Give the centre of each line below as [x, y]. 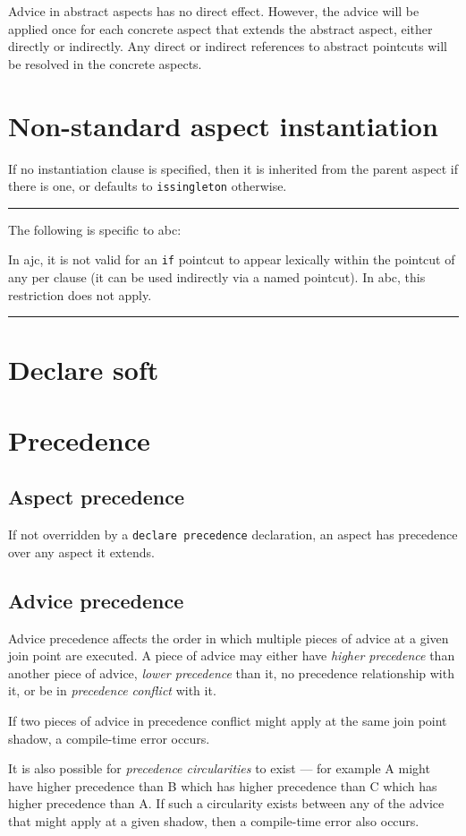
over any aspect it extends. [81, 552]
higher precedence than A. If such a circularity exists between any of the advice [226, 803]
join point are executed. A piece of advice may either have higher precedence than [232, 655]
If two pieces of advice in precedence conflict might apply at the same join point [228, 720]
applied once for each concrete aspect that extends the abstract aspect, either [220, 28]
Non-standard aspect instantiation [223, 125]
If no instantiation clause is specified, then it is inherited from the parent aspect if [233, 168]
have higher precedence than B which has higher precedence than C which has [223, 785]
